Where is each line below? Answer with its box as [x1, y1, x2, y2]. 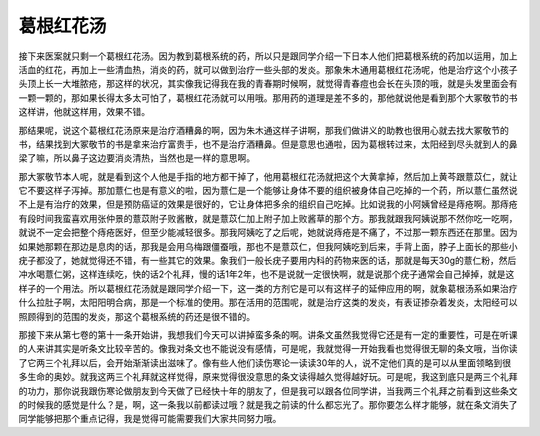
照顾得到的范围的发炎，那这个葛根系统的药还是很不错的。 [18, 310, 255, 322]
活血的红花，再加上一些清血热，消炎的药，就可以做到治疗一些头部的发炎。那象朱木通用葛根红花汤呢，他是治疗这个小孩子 [18, 63, 518, 75]
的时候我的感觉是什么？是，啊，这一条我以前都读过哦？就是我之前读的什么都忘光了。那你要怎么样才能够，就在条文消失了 [18, 398, 518, 410]
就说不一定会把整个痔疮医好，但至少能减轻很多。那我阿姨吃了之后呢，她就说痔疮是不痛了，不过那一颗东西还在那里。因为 [18, 226, 518, 239]
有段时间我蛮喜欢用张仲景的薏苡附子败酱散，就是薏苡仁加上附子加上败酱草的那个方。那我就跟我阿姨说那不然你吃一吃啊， [18, 212, 518, 224]
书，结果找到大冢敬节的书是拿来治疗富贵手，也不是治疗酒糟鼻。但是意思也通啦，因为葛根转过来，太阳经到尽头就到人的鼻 [18, 138, 518, 150]
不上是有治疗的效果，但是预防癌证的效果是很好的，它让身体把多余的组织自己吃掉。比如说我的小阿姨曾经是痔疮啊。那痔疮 [18, 198, 518, 210]
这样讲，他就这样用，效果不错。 [18, 106, 150, 118]
